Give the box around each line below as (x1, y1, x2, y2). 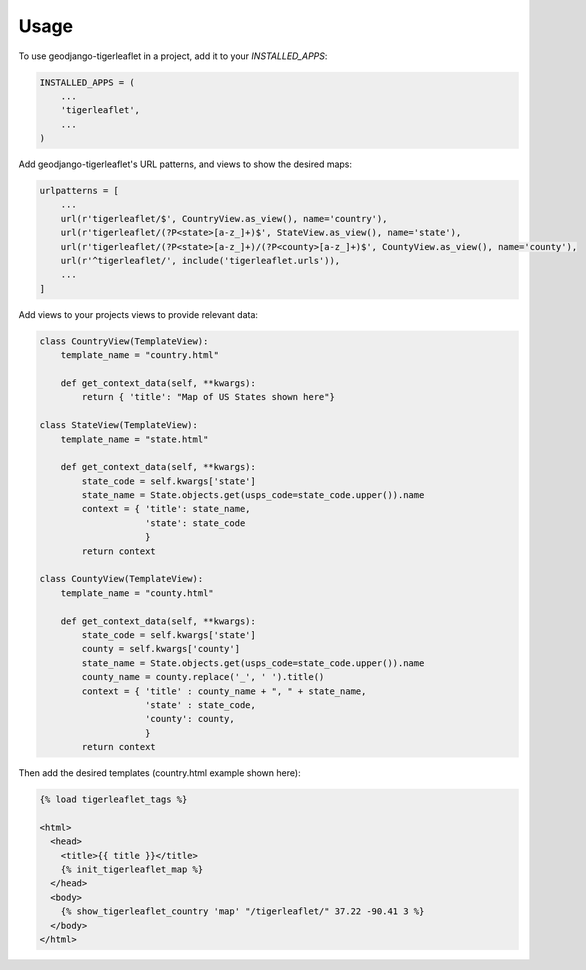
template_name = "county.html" (60, 587, 214, 599)
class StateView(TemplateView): (39, 420, 199, 431)
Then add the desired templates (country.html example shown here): (18, 767, 301, 779)
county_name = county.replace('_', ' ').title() (81, 671, 325, 683)
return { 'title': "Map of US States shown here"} (81, 391, 335, 403)
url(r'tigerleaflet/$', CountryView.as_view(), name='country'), (60, 213, 388, 224)
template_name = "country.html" (60, 350, 220, 361)
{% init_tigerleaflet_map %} (60, 864, 204, 875)
